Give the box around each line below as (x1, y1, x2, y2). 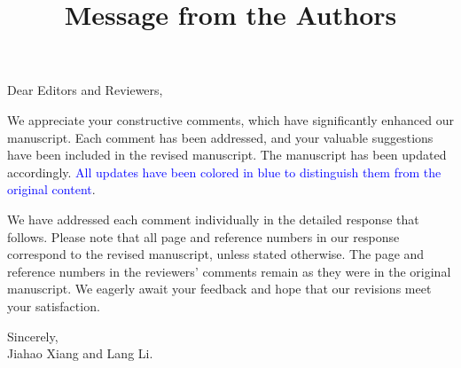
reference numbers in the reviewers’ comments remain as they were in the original (7, 262, 451, 280)
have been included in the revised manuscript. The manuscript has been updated (7, 145, 447, 164)
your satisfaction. (7, 296, 100, 315)
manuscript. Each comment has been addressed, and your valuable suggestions (7, 128, 434, 146)
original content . (7, 180, 96, 199)
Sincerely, (7, 326, 59, 345)
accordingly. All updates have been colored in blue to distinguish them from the (7, 162, 441, 181)
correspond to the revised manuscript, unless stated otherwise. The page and (7, 245, 425, 263)
